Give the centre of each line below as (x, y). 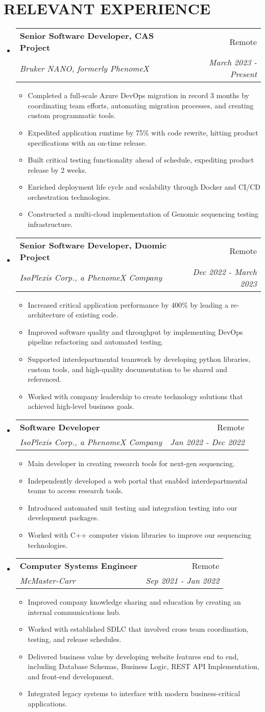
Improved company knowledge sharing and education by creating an (134, 602)
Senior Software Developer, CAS (87, 36)
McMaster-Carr (47, 581)
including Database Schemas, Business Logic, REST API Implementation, (143, 666)
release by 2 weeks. (57, 169)
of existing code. (93, 315)
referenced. (45, 379)
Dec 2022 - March (225, 271)
